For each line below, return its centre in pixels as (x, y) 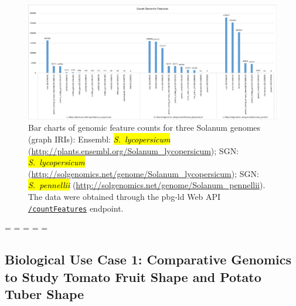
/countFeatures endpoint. (76, 208)
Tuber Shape (45, 294)
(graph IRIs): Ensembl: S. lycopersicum (99, 139)
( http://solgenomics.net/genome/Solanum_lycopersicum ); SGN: (144, 173)
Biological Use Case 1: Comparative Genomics (148, 259)
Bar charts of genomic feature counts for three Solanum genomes (144, 127)
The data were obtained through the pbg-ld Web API (125, 196)
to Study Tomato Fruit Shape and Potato (133, 276)
